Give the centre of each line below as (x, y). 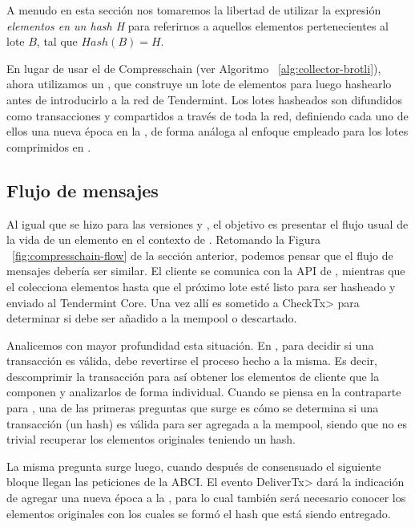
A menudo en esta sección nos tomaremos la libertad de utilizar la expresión (194, 10)
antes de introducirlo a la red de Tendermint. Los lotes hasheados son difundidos (205, 99)
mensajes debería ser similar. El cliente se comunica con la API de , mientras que (206, 271)
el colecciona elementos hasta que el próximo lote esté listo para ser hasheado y (201, 286)
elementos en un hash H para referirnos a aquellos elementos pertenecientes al (197, 25)
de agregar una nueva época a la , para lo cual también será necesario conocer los (206, 498)
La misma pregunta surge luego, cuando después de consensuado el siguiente (194, 466)
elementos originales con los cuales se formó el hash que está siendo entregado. (199, 513)
